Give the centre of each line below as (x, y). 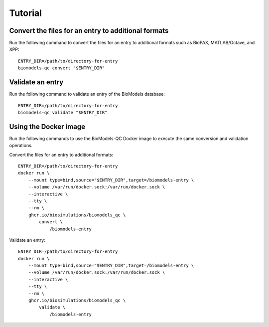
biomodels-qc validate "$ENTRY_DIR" (63, 112)
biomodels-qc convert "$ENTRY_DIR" (62, 68)
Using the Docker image (47, 126)
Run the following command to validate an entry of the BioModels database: (87, 94)
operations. (21, 146)
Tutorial (26, 13)
